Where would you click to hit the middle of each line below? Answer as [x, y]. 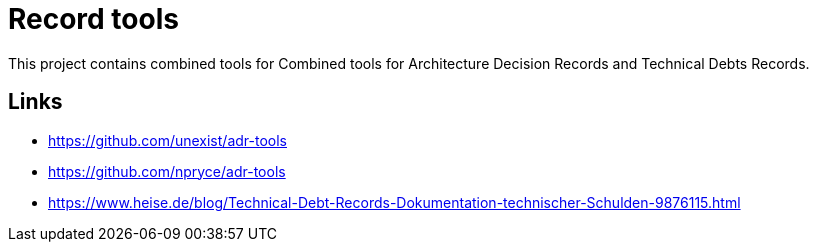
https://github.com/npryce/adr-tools [167, 171]
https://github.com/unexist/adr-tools [167, 140]
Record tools [93, 19]
